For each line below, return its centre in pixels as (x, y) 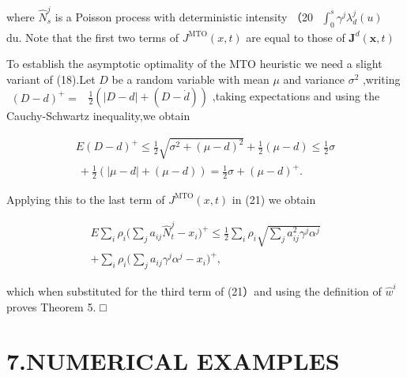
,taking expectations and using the (296, 96)
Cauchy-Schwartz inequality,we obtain (98, 116)
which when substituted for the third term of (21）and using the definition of (194, 290)
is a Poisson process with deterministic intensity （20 (184, 16)
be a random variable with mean (190, 79)
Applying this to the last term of (86, 199)
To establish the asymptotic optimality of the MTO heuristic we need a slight (194, 64)
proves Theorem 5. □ (57, 306)
